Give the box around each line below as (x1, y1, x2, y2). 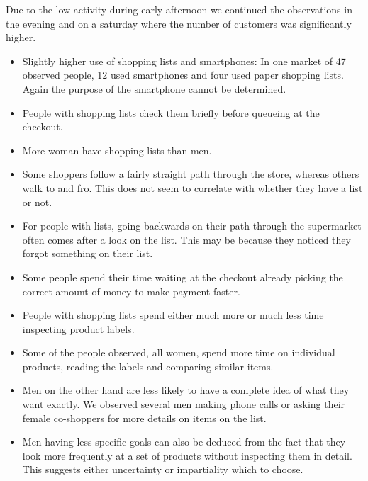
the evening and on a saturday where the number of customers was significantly (6, 16, 352, 30)
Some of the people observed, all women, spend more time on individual (22, 345, 335, 360)
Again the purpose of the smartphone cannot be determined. (22, 81, 286, 96)
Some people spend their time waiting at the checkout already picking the (22, 269, 343, 284)
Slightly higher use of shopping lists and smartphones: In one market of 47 (22, 53, 346, 68)
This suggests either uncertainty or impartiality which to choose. (22, 462, 303, 477)
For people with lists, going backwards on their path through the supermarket (22, 218, 362, 233)
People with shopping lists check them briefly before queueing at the (22, 105, 320, 120)
